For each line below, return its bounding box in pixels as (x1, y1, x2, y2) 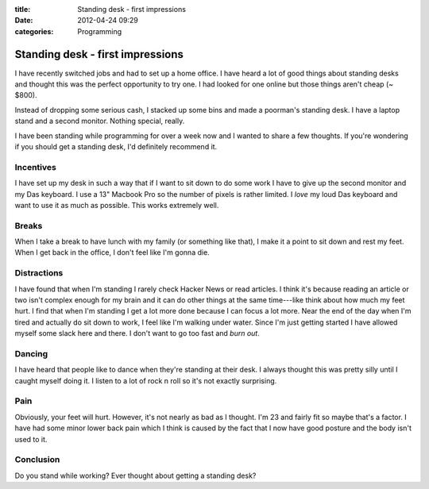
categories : (14, 26, 54, 36)
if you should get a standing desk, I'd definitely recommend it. (14, 142, 218, 152)
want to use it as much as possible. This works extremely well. (14, 200, 219, 210)
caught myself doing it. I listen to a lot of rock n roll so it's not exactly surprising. (14, 375, 277, 385)
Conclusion (14, 454, 60, 465)
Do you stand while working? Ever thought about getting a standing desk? (14, 471, 257, 480)
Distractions (14, 268, 64, 279)
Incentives (14, 161, 57, 172)
